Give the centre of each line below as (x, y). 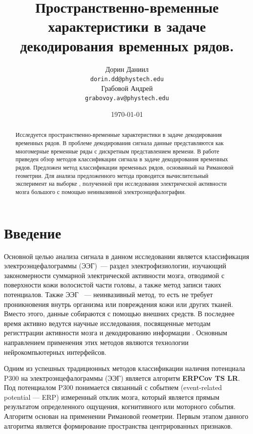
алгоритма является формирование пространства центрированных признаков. (118, 425)
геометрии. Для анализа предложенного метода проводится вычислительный (112, 175)
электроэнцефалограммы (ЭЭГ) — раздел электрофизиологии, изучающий (115, 266)
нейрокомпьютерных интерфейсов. (55, 352)
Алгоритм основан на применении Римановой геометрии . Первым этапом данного (126, 416)
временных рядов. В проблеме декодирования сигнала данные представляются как (119, 143)
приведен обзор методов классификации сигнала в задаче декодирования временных (122, 159)
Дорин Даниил (127, 69)
